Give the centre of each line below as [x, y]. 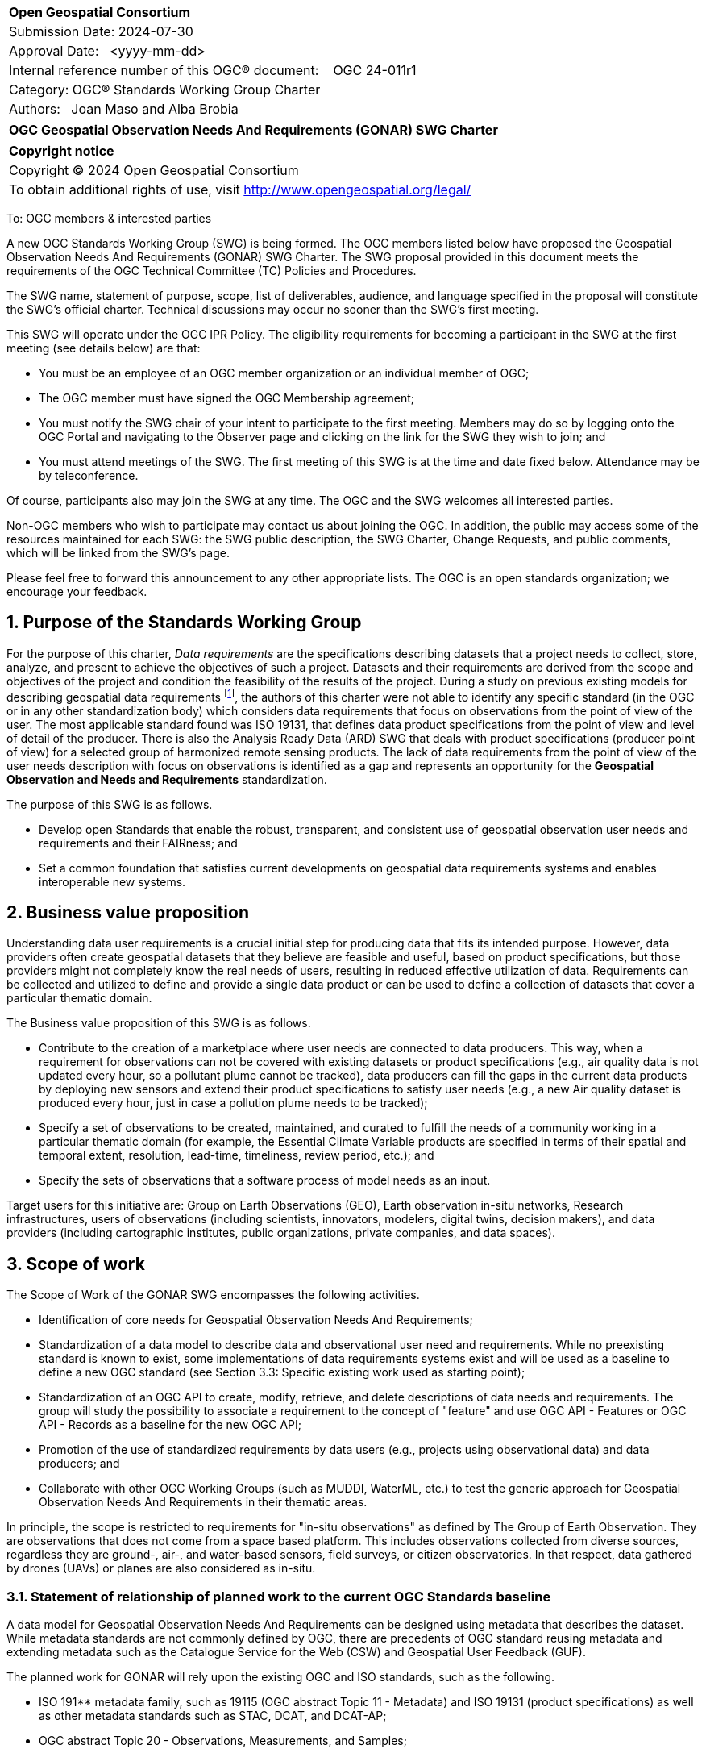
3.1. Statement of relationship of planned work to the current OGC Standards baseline [279, 1596]
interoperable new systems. [112, 881]
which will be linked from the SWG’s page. [118, 553]
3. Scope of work [76, 1264]
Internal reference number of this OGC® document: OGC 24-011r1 [213, 70]
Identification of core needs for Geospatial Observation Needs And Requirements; [256, 1320]
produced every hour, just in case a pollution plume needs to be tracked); [233, 1103]
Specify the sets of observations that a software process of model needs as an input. [265, 1180]
